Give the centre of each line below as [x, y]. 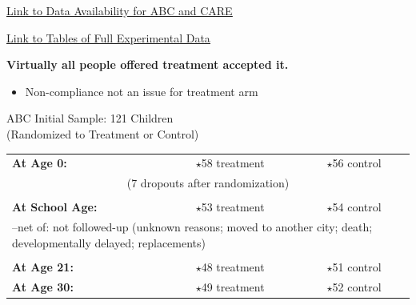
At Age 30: [43, 286]
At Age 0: [40, 163]
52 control [357, 286]
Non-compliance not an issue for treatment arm [142, 91]
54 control [357, 207]
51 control [357, 266]
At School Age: [55, 207]
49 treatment [233, 286]
